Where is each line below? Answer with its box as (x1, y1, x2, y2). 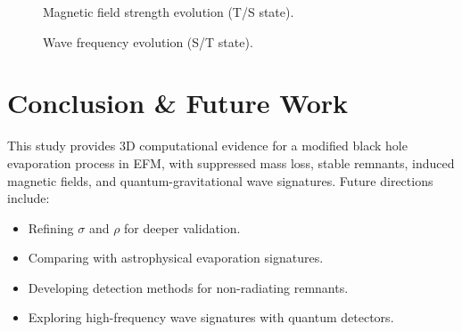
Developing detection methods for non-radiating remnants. (28, 278, 349, 296)
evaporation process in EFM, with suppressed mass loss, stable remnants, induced (7, 153, 455, 172)
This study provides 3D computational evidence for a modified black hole (7, 136, 408, 155)
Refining (28, 218, 74, 237)
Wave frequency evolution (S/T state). (43, 32, 253, 51)
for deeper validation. (124, 218, 241, 237)
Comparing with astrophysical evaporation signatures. (28, 248, 324, 267)
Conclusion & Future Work (7, 85, 349, 121)
